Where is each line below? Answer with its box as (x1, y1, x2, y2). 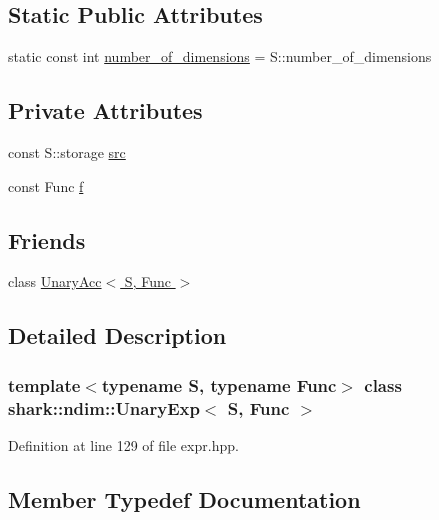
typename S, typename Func (101, 372, 337, 397)
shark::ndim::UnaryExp (8, 395, 200, 420)
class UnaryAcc (8, 271, 102, 292)
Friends (8, 224, 86, 255)
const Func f (8, 175, 84, 196)
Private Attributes (8, 95, 203, 126)
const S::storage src (8, 142, 126, 162)
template (8, 372, 81, 397)
